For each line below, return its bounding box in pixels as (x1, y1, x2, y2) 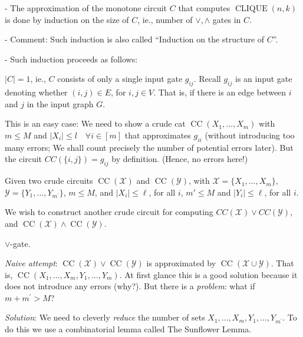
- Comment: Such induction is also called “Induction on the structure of (5, 33, 265, 45)
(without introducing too (205, 128, 295, 141)
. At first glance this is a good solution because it (119, 268, 298, 280)
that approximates (124, 128, 191, 141)
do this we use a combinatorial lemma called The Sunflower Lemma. (5, 323, 252, 335)
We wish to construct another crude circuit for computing (5, 206, 213, 218)
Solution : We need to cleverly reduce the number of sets (5, 311, 205, 323)
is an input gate (235, 72, 292, 85)
